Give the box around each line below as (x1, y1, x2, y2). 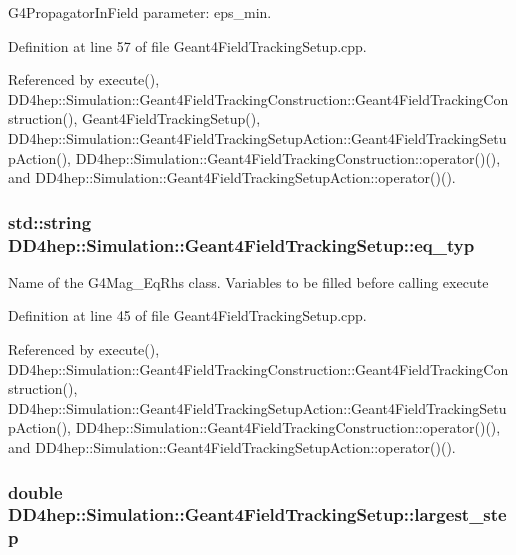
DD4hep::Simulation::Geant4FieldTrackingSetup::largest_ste (8, 502, 507, 527)
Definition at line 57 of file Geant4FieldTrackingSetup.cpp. (8, 35, 367, 56)
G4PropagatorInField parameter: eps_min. (8, 2, 272, 22)
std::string (8, 209, 92, 234)
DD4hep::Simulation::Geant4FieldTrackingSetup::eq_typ (8, 232, 475, 257)
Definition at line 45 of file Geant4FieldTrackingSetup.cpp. (8, 305, 367, 326)
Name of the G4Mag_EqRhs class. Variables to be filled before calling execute (8, 271, 489, 292)
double (8, 479, 63, 504)
